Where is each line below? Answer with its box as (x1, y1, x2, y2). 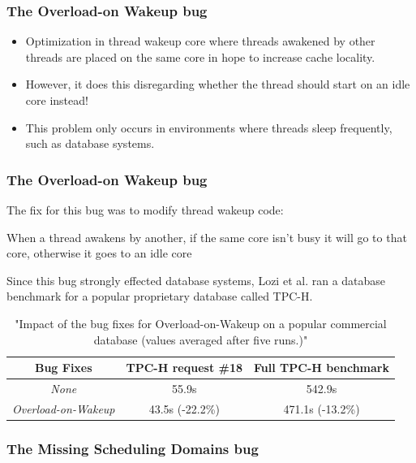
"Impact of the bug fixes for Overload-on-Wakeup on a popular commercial (15, 314, 387, 331)
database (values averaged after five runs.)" (93, 331, 308, 348)
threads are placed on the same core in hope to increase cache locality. (25, 48, 375, 65)
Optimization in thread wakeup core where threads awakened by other (25, 32, 375, 50)
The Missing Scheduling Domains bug (6, 438, 259, 458)
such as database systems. (25, 135, 155, 152)
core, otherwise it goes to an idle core (6, 244, 192, 262)
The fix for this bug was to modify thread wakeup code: (6, 201, 284, 218)
